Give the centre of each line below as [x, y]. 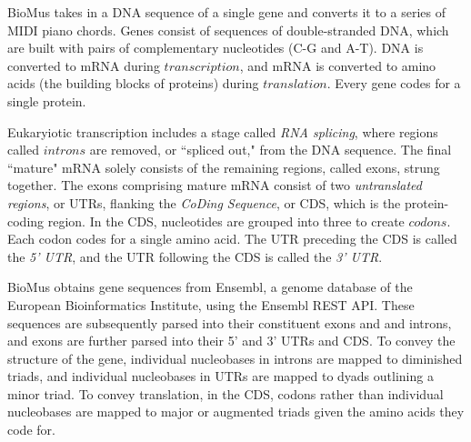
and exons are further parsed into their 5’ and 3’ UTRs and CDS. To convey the [231, 341]
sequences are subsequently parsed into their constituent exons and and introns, [230, 322]
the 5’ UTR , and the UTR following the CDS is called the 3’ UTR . [195, 256]
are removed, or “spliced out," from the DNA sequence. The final [271, 150]
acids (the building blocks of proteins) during [133, 83]
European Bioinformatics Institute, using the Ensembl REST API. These [211, 304]
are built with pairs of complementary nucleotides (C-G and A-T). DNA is [215, 48]
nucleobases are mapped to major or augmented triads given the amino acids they [236, 412]
